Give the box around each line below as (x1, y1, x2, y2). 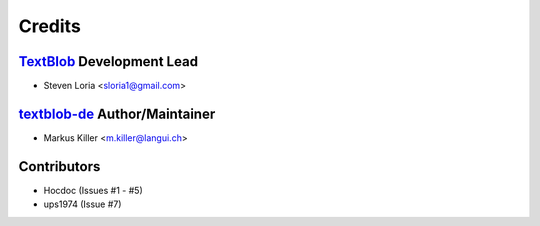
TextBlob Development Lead (18, 53, 199, 70)
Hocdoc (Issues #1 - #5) (43, 184, 144, 196)
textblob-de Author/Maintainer (18, 105, 216, 122)
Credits (18, 15, 82, 37)
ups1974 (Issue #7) (43, 198, 122, 210)
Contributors (18, 158, 101, 175)
